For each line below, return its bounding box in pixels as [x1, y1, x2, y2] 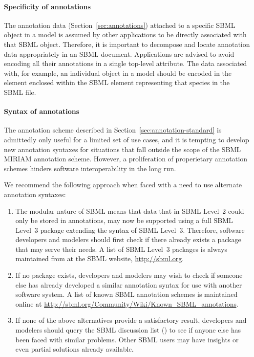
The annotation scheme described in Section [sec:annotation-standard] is [4, 125, 222, 135]
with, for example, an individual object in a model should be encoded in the [4, 67, 232, 78]
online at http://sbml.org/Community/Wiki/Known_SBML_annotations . [15, 298, 238, 309]
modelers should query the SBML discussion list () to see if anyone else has [15, 325, 241, 335]
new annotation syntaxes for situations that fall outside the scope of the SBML [4, 144, 241, 154]
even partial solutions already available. [15, 344, 134, 354]
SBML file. [4, 87, 36, 97]
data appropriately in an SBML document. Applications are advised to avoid [4, 48, 234, 59]
